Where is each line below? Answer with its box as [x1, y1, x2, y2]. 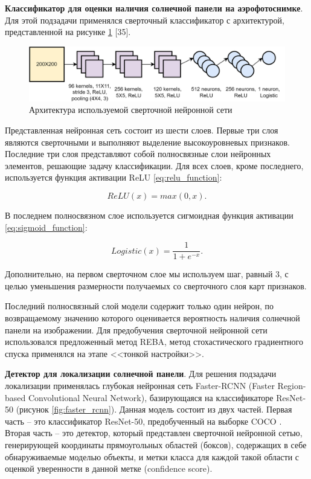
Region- [277, 379, 306, 392]
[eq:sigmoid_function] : [5, 220, 88, 233]
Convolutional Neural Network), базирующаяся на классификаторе [28, 391, 274, 403]
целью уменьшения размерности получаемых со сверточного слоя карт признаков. [5, 279, 307, 292]
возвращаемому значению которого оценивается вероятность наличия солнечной [5, 312, 300, 324]
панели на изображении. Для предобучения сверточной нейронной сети [5, 323, 268, 336]
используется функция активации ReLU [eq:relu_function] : [5, 171, 222, 184]
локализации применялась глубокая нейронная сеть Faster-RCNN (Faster [5, 379, 275, 392]
